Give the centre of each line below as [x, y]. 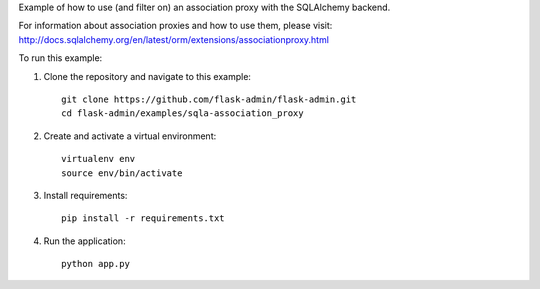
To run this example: [60, 58]
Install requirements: [85, 195]
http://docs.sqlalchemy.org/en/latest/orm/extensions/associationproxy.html [174, 39]
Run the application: [84, 241]
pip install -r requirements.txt [143, 218]
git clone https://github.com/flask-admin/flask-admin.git [209, 99]
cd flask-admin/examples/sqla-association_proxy [182, 113]
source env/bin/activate [122, 173]
